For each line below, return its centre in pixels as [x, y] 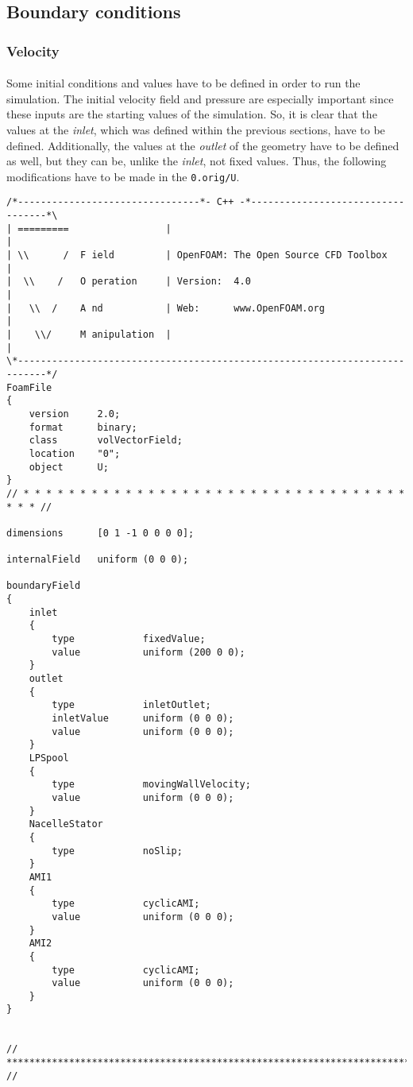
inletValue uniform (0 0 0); [143, 719]
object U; [69, 467]
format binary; [83, 427]
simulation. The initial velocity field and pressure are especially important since [200, 98]
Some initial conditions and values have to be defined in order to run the [183, 83]
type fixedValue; [129, 639]
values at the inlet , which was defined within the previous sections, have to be [196, 130]
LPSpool [49, 758]
